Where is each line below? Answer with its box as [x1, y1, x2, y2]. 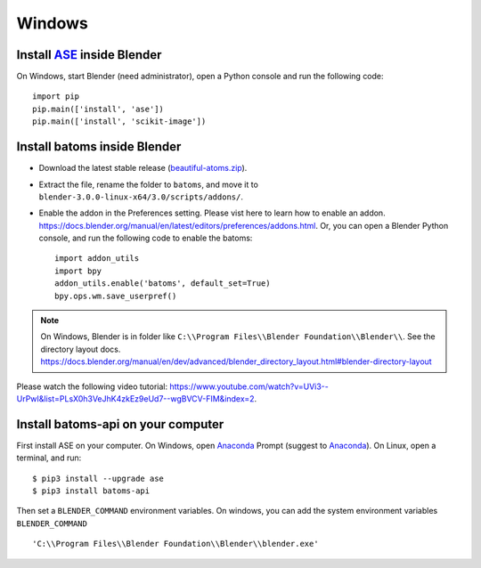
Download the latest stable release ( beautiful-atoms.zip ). [38, 163, 248, 174]
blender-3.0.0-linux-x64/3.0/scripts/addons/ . [38, 191, 244, 202]
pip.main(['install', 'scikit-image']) [32, 117, 207, 126]
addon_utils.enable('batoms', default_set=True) [54, 279, 271, 288]
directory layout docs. [40, 344, 121, 354]
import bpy [54, 265, 102, 276]
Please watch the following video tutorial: [16, 381, 168, 392]
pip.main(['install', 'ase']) [32, 103, 165, 114]
